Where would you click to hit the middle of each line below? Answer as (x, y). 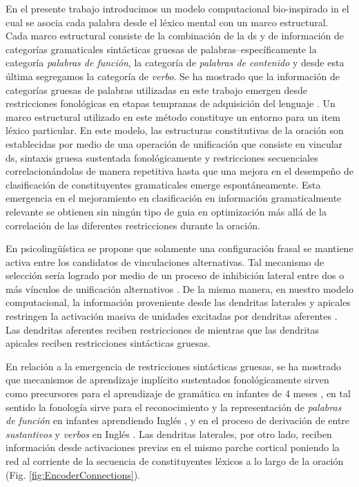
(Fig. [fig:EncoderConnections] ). (73, 474)
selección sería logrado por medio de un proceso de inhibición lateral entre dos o (175, 275)
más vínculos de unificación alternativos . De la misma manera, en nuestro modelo (179, 288)
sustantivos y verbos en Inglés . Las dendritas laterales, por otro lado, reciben (169, 433)
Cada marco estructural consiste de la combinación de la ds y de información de (175, 36)
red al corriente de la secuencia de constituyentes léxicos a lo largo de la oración (175, 461)
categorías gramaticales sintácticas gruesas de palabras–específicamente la (161, 49)
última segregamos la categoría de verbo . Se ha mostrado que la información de (173, 76)
